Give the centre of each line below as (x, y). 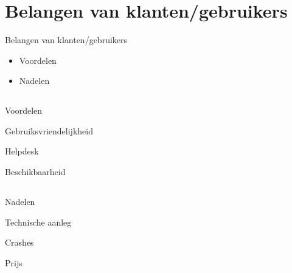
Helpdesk (22, 151)
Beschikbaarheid (35, 172)
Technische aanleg (38, 222)
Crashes (19, 242)
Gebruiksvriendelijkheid (49, 130)
